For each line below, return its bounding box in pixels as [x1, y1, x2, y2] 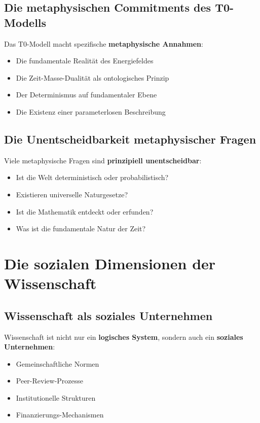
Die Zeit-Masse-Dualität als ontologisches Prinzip [16, 72, 169, 83]
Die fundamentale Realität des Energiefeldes [16, 55, 154, 66]
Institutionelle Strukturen [16, 392, 96, 403]
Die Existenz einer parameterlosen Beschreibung [16, 106, 166, 117]
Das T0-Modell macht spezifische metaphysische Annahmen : [4, 38, 203, 49]
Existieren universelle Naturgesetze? [16, 189, 128, 199]
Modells [4, 14, 47, 30]
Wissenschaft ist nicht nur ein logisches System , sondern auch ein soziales [4, 331, 243, 342]
